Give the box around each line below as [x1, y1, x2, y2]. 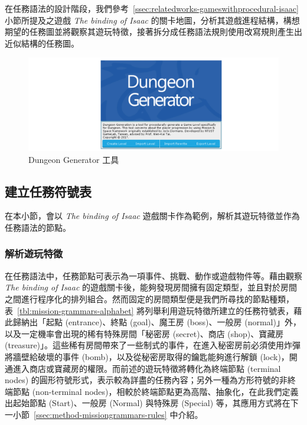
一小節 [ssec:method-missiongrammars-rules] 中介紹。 [5, 408, 203, 420]
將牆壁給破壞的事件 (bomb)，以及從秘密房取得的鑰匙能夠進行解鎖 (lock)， [5, 350, 289, 362]
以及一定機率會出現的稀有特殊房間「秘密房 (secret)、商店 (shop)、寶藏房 [5, 327, 284, 339]
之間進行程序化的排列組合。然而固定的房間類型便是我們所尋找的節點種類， [5, 292, 294, 305]
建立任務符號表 [5, 182, 92, 200]
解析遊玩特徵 [5, 246, 63, 261]
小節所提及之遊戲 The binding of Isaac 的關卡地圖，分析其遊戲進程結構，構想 [5, 14, 300, 26]
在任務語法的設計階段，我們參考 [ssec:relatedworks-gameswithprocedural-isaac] [5, 2, 299, 14]
